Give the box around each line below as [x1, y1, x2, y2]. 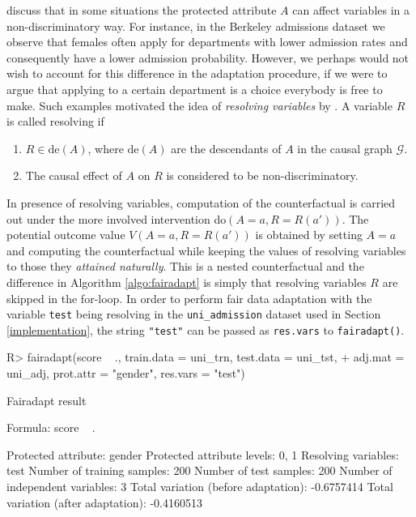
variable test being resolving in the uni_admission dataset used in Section [6, 305, 381, 323]
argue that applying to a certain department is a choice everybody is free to [6, 80, 383, 97]
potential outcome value [6, 226, 125, 243]
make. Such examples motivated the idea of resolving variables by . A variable [6, 96, 393, 113]
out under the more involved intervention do [6, 210, 227, 227]
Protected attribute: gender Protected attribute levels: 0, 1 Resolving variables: [6, 446, 399, 463]
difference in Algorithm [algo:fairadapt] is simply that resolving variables [6, 273, 367, 290]
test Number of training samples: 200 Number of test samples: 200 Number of [6, 462, 393, 479]
